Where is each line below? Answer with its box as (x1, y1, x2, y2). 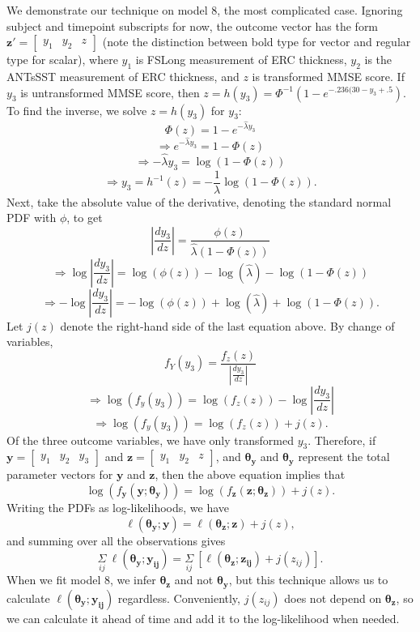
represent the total (298, 448, 390, 465)
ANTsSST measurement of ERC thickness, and (6, 67, 240, 84)
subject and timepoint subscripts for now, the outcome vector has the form (6, 17, 379, 34)
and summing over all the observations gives (6, 532, 226, 549)
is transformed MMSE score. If (252, 67, 405, 84)
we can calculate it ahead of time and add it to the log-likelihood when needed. (6, 609, 400, 626)
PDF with (6, 209, 57, 226)
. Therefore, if (308, 431, 376, 448)
